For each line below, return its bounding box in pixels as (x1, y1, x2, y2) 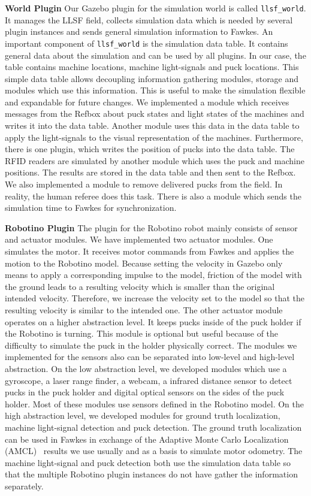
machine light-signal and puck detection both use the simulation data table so (5, 456, 291, 468)
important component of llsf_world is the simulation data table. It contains (5, 37, 288, 49)
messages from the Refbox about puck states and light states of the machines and (5, 107, 304, 120)
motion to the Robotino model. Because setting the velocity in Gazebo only (5, 256, 283, 269)
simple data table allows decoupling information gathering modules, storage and (5, 72, 299, 84)
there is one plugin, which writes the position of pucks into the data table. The (5, 143, 295, 155)
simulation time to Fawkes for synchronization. (5, 201, 177, 214)
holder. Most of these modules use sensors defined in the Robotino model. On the (5, 397, 304, 410)
